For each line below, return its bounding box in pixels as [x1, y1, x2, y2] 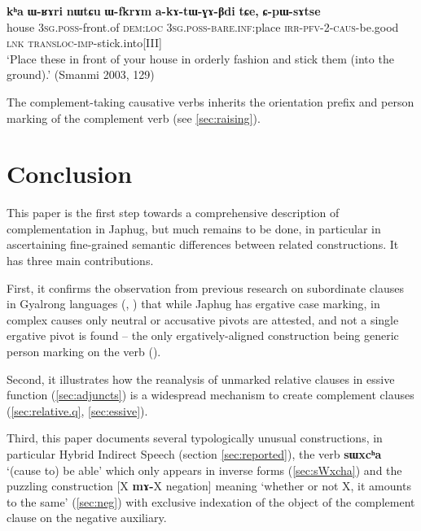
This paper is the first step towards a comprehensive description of [7, 204, 340, 221]
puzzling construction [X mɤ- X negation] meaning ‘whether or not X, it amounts [7, 477, 411, 494]
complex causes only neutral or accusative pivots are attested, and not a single [7, 311, 399, 328]
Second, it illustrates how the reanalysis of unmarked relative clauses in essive [7, 370, 395, 387]
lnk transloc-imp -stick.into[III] [7, 34, 162, 51]
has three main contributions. [7, 252, 154, 269]
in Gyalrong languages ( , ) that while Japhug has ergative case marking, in [7, 295, 380, 312]
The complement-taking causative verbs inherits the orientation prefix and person [7, 93, 414, 110]
